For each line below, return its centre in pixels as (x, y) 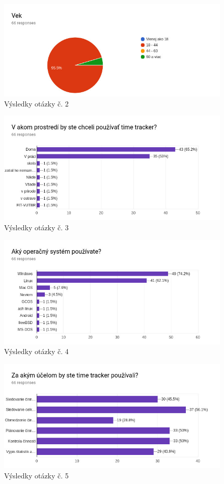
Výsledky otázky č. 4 (36, 351)
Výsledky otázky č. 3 (36, 227)
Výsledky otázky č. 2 (36, 103)
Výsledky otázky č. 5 (36, 475)
